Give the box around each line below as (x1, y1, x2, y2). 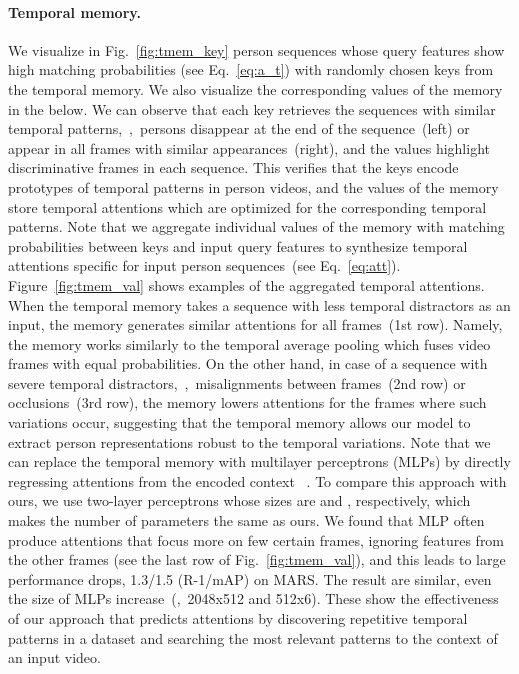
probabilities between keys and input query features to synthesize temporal (8, 235, 468, 256)
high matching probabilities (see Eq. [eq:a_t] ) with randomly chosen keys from (8, 59, 494, 80)
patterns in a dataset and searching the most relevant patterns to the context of (8, 627, 498, 648)
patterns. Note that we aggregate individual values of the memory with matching (8, 216, 505, 237)
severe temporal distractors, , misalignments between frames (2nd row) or (8, 372, 466, 393)
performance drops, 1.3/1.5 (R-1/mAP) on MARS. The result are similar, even (8, 568, 492, 589)
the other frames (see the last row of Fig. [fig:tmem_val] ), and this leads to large (8, 549, 506, 570)
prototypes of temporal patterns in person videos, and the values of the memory (8, 176, 499, 197)
